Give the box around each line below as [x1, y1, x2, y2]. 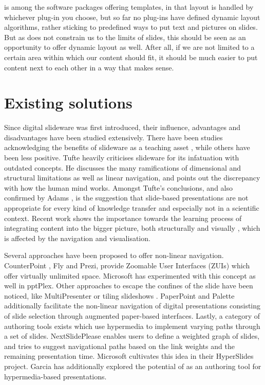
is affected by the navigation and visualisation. [4, 232, 150, 243]
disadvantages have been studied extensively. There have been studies [4, 132, 223, 142]
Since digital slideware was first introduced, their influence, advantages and [4, 122, 241, 133]
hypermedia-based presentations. [4, 371, 107, 381]
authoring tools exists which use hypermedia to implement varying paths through [4, 320, 260, 331]
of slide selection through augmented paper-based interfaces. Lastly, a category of [4, 310, 260, 321]
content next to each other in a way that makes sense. [4, 62, 174, 72]
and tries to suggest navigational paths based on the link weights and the [4, 340, 235, 351]
